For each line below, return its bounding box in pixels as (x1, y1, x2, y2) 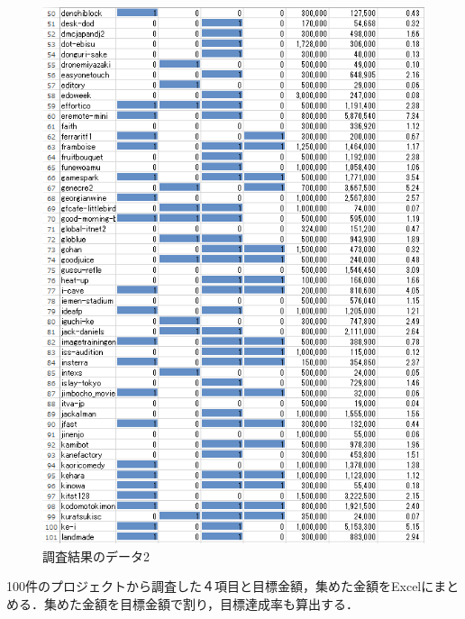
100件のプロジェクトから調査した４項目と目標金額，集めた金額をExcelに (6, 577, 434, 596)
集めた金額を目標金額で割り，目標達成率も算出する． (43, 594, 360, 613)
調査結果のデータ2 (42, 546, 150, 565)
